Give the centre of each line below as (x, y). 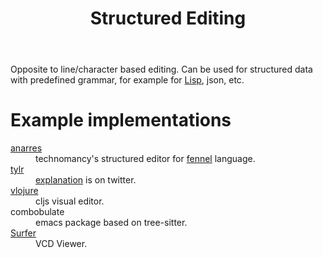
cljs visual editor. (70, 201)
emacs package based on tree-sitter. (111, 223)
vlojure (24, 191)
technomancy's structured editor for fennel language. (145, 159)
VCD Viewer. (61, 244)
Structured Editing (168, 18)
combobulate (37, 212)
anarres (26, 148)
